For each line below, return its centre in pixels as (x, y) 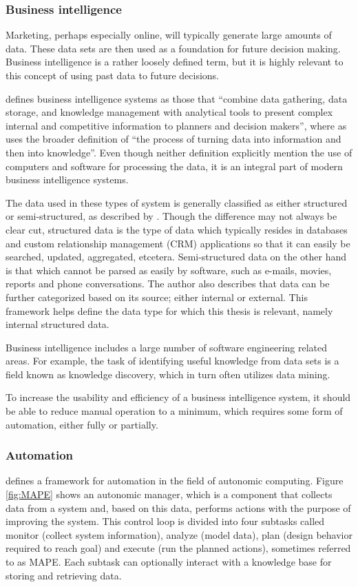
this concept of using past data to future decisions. (112, 75)
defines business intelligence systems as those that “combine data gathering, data (177, 98)
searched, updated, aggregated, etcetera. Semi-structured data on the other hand (176, 257)
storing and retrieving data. (64, 575)
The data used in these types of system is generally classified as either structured (177, 202)
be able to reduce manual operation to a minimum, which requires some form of (174, 411)
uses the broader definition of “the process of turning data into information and (173, 139)
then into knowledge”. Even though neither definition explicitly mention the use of (179, 152)
